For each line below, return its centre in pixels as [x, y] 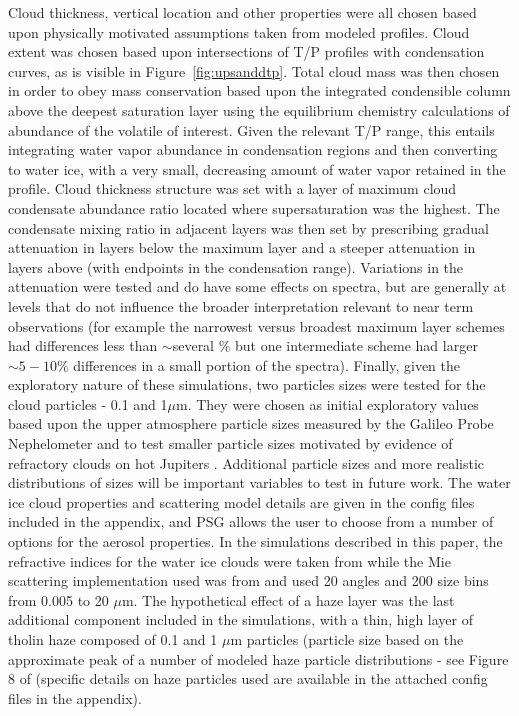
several [193, 345]
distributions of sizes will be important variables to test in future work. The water [259, 482]
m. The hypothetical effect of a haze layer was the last [288, 599]
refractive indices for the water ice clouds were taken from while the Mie [229, 560]
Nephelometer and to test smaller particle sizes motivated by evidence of [230, 443]
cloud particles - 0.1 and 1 [88, 403]
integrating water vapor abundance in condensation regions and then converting [253, 149]
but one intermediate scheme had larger [356, 345]
